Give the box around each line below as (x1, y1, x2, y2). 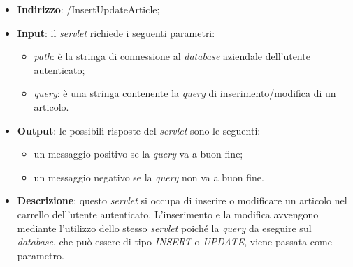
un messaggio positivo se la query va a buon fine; (34, 146, 243, 161)
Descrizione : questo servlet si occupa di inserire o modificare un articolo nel (17, 193, 347, 208)
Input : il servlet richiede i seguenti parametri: (17, 25, 215, 40)
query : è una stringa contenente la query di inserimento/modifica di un (34, 86, 336, 100)
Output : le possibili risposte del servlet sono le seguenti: (17, 123, 261, 137)
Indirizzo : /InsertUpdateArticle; (17, 2, 160, 16)
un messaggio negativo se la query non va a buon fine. (34, 169, 264, 184)
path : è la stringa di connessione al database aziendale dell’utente (34, 49, 310, 63)
